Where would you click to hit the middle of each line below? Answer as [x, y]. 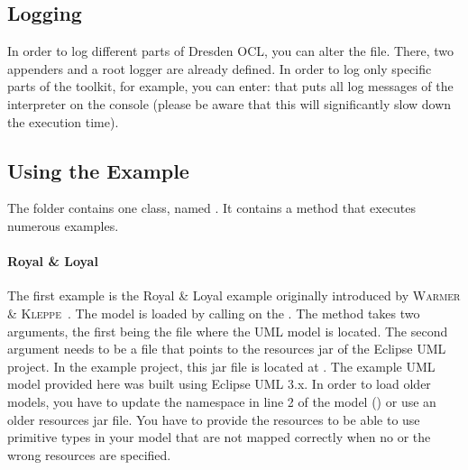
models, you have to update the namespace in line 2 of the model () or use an [222, 401]
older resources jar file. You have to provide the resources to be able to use [214, 419]
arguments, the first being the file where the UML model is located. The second [228, 331]
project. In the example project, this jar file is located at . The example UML [221, 366]
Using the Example [98, 170]
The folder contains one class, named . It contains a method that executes [212, 208]
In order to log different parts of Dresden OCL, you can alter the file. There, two [231, 51]
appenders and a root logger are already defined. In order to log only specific [220, 68]
